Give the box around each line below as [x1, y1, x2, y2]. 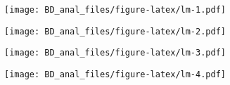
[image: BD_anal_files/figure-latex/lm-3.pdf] [4, 48, 226, 58]
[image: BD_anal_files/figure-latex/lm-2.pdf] [4, 26, 226, 37]
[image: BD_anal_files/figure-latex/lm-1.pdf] [4, 5, 226, 15]
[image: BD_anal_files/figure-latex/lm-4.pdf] [4, 69, 226, 79]
